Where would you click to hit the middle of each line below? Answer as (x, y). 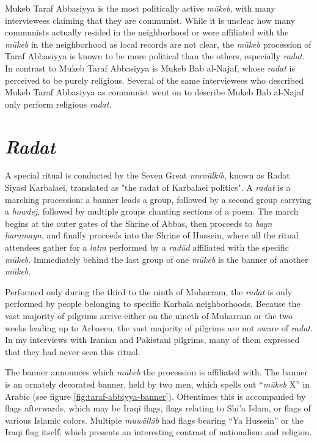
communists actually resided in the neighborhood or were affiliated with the (147, 32)
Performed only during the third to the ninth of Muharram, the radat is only (149, 291)
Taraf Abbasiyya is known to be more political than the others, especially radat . (155, 56)
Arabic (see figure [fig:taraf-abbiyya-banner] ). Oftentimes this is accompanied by (155, 396)
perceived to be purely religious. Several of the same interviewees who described (154, 80)
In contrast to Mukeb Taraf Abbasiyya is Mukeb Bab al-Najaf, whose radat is (150, 68)
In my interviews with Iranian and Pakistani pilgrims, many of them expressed (152, 340)
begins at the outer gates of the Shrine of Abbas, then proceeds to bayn (139, 223)
